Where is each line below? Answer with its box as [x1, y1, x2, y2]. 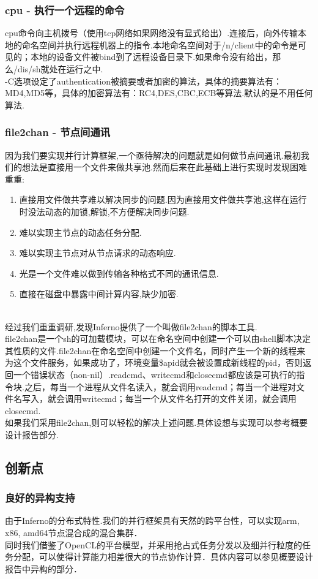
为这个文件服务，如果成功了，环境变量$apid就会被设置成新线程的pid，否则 [5, 356, 303, 369]
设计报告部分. [5, 428, 59, 441]
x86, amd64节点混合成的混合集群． [5, 526, 142, 539]
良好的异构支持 [5, 490, 75, 505]
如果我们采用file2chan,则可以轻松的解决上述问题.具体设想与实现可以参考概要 [5, 416, 308, 429]
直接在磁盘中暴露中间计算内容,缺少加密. [19, 287, 179, 300]
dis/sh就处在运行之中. [17, 62, 103, 75]
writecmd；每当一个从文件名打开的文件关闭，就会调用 [81, 392, 297, 405]
